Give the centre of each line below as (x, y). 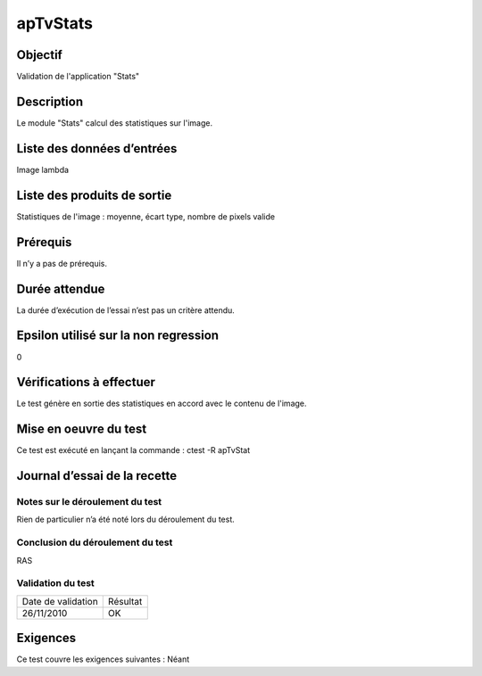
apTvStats (55, 23)
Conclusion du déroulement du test (95, 542)
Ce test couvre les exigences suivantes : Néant (103, 659)
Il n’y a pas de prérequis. (62, 263)
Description (50, 101)
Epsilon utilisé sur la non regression (117, 336)
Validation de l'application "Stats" (78, 77)
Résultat (125, 601)
